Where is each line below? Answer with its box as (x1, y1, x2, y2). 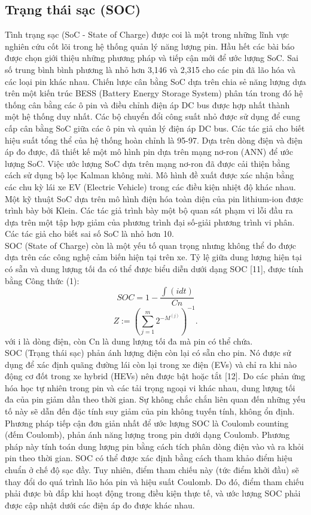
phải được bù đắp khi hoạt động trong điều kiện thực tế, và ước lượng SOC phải (5, 487, 301, 499)
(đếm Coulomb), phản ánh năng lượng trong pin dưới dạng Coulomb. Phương (5, 428, 290, 441)
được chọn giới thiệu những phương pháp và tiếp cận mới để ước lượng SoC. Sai (5, 51, 298, 64)
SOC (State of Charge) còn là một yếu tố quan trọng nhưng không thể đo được (5, 239, 297, 251)
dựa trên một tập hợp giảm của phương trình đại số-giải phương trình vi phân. (5, 215, 295, 228)
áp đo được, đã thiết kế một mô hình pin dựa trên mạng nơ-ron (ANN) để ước (5, 145, 293, 158)
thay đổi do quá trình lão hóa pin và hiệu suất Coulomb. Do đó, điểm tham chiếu (5, 475, 304, 487)
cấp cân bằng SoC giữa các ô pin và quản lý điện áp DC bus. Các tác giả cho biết (5, 121, 305, 134)
